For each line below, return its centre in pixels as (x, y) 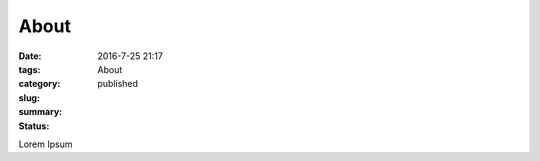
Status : (34, 126)
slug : (29, 97)
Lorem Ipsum (45, 144)
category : (39, 84)
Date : (30, 56)
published (118, 84)
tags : (29, 69)
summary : (40, 112)
